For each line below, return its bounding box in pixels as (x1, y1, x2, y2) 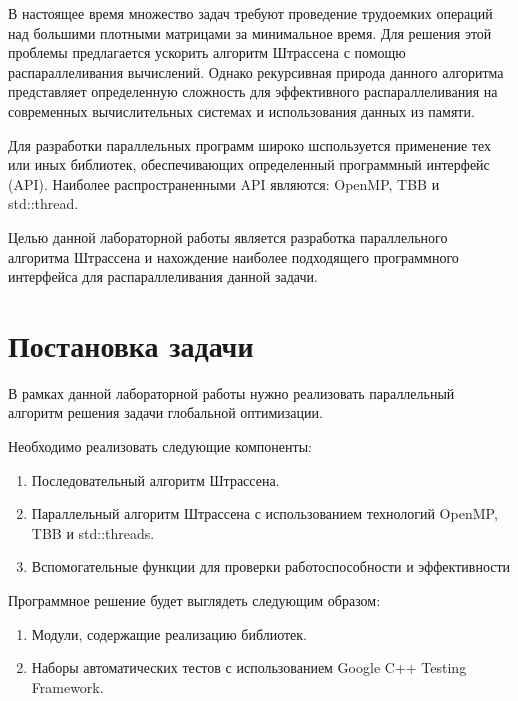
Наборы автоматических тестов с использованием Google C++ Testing (31, 657, 467, 678)
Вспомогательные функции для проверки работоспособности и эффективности (31, 556, 511, 577)
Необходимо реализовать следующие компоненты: (8, 436, 312, 457)
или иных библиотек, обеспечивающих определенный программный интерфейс (8, 154, 490, 175)
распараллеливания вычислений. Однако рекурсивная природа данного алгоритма (8, 61, 504, 82)
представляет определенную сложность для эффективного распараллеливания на (8, 81, 498, 102)
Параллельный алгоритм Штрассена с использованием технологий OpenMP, (31, 503, 498, 524)
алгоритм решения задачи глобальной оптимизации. (8, 402, 323, 423)
